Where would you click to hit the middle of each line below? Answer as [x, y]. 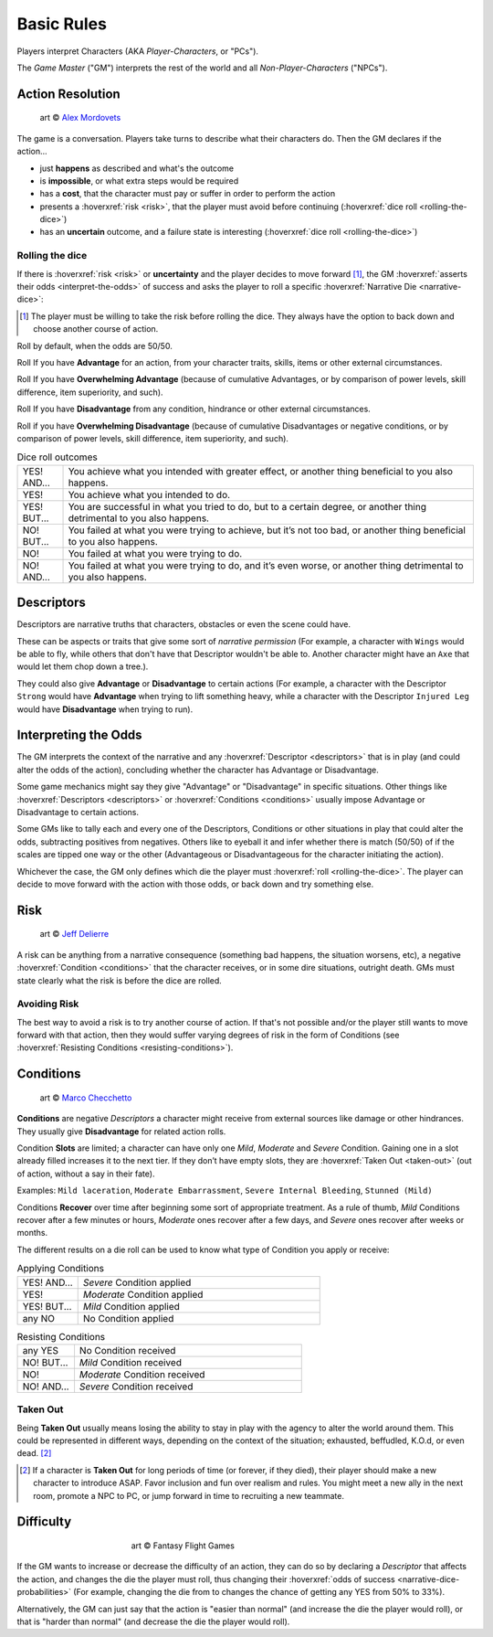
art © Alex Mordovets [80, 118]
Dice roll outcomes [57, 457]
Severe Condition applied [137, 1282]
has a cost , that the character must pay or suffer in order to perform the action [188, 194]
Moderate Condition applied [143, 1294]
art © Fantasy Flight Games [183, 1546]
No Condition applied [128, 1318]
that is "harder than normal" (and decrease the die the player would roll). [153, 1621]
